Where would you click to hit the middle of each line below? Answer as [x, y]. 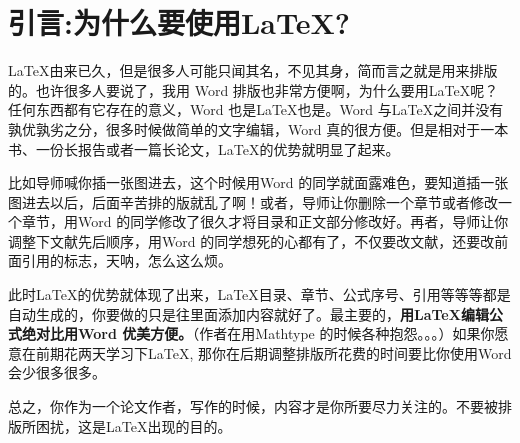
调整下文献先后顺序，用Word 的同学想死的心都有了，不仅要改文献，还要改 [251, 240]
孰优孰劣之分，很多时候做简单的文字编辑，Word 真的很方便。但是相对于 [244, 128]
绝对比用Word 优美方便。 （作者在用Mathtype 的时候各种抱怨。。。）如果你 [258, 333]
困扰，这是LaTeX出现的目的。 [133, 425]
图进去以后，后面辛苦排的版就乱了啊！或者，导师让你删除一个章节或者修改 [253, 201]
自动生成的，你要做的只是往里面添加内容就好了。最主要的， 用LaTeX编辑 [248, 313]
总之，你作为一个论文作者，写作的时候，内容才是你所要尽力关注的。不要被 [253, 406]
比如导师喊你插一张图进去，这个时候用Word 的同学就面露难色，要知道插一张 [258, 182]
